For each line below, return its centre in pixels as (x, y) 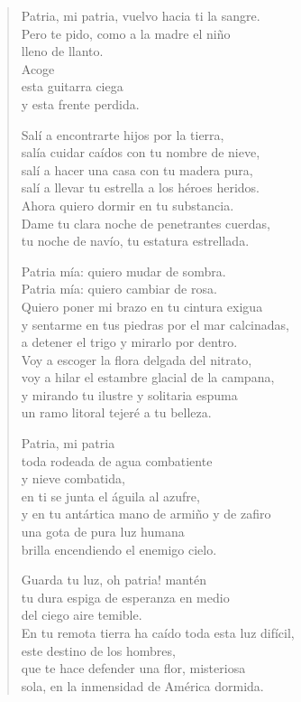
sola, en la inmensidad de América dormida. (142, 685)
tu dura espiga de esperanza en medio (125, 597)
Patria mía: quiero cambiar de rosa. (119, 289)
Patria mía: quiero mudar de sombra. (123, 271)
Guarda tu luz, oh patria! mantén (114, 580)
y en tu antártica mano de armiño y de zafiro (146, 514)
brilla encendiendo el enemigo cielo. (119, 549)
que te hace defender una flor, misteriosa (133, 668)
